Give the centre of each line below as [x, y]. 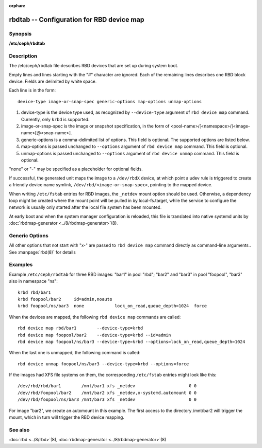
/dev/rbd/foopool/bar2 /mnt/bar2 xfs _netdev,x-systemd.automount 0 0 [107, 393]
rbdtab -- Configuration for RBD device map [77, 19]
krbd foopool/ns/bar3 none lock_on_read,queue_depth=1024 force [112, 306]
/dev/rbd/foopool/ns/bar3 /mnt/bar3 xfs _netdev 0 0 [107, 400]
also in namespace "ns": [33, 281]
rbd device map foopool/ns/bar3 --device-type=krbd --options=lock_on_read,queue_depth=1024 [131, 341]
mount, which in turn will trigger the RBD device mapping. [67, 417]
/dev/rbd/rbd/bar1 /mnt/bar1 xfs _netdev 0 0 [107, 386]
